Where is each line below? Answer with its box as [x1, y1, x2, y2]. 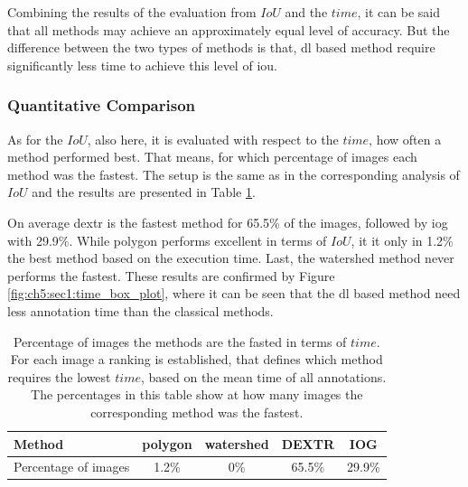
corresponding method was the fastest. [90, 402, 304, 421]
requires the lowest [7, 367, 111, 386]
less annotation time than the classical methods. [7, 301, 274, 320]
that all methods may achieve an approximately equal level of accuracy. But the [7, 20, 450, 39]
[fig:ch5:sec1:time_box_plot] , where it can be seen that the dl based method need [7, 284, 461, 303]
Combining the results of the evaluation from [7, 3, 257, 21]
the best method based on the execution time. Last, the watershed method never [7, 248, 454, 267]
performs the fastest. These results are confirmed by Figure [7, 266, 335, 285]
